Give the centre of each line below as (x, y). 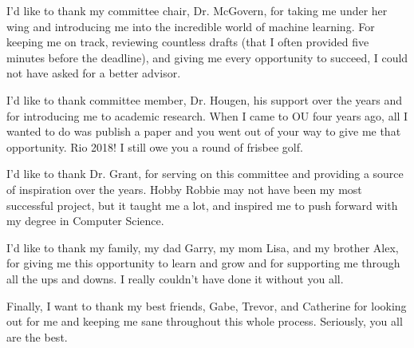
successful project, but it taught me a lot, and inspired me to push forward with (202, 205)
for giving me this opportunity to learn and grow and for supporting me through (203, 263)
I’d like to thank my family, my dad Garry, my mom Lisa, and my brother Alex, (203, 247)
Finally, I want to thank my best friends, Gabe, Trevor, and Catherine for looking (207, 305)
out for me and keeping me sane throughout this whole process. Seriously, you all (205, 321)
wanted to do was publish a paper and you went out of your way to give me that (204, 131)
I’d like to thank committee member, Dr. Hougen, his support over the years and (205, 99)
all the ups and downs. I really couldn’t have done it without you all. (175, 278)
